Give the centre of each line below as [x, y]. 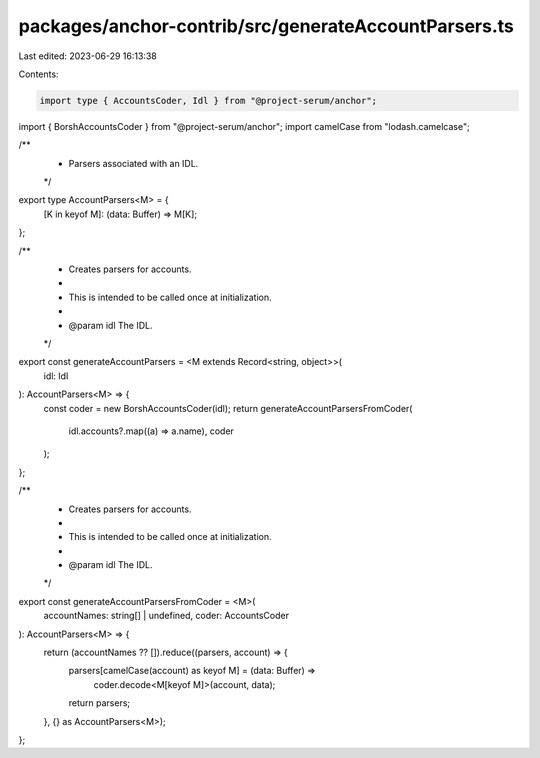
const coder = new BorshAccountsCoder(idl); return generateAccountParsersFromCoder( [228, 408]
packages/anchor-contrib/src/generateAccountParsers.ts [266, 26]
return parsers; [99, 703]
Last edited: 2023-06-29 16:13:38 [87, 56]
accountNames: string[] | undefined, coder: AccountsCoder [166, 616]
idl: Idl [56, 376]
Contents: [38, 74]
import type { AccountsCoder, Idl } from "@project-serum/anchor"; [208, 100]
